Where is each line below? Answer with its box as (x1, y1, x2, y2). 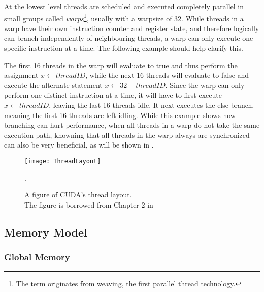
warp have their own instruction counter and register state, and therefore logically (4, 22, 259, 33)
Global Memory (4, 251, 70, 264)
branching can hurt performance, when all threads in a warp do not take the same (4, 120, 260, 130)
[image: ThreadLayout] (24, 157, 101, 165)
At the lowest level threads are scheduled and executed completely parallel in (4, 1, 244, 11)
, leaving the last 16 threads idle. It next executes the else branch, (49, 100, 254, 110)
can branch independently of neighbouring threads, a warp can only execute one (4, 33, 253, 43)
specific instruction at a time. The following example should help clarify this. (4, 43, 243, 53)
